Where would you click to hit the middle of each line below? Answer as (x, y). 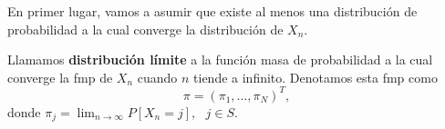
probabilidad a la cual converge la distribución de (145, 29)
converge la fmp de (60, 77)
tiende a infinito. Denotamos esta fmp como (316, 77)
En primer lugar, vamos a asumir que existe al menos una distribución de (212, 11)
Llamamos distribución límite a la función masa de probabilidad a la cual (220, 60)
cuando (157, 77)
